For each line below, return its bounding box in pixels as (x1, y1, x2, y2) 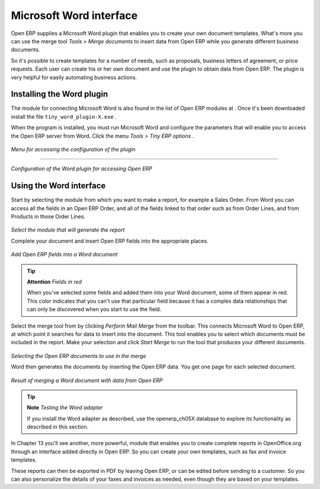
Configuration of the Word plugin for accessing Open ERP (11, 165, 152, 172)
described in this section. (27, 423, 89, 430)
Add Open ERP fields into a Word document (11, 251, 118, 258)
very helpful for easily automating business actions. (11, 74, 137, 81)
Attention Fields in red (27, 278, 82, 285)
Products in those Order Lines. (11, 213, 86, 220)
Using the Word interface (11, 181, 106, 191)
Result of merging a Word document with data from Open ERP (11, 377, 163, 384)
